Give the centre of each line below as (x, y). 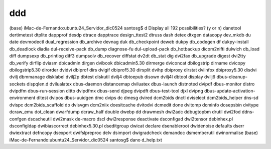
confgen (18, 119)
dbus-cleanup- (232, 77)
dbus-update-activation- (230, 91)
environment (22, 98)
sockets (18, 84)
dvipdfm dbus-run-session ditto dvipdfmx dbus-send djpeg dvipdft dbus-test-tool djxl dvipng (106, 91)
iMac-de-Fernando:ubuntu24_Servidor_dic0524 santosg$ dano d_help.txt (86, 139)
